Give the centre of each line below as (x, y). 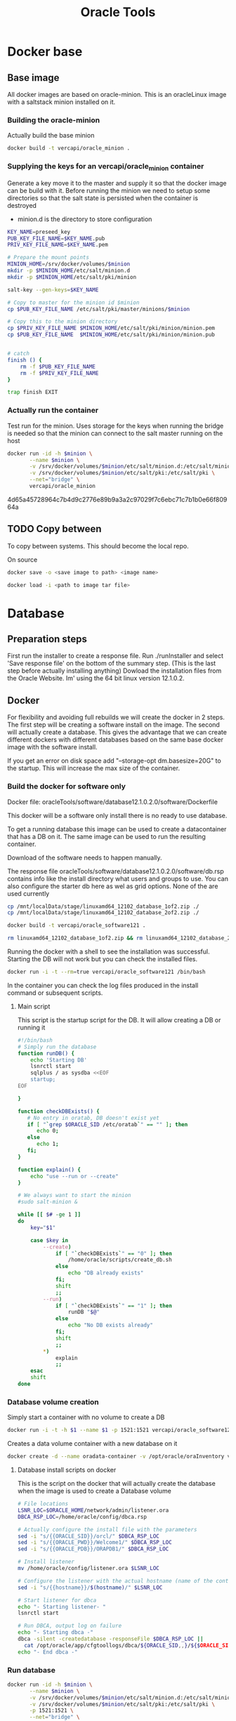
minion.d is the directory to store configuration (85, 219)
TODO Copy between (54, 529)
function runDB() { (46, 1053)
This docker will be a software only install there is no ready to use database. (117, 815)
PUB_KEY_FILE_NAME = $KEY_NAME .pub (56, 238)
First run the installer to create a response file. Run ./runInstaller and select (115, 656)
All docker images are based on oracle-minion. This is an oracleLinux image (117, 94)
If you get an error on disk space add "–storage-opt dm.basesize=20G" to (114, 761)
